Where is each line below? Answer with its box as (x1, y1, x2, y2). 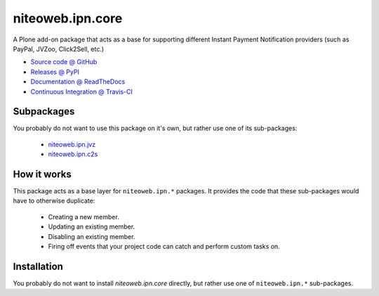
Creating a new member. (48, 212, 119, 221)
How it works (13, 169, 72, 180)
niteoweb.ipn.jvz (48, 140, 96, 148)
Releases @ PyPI (30, 67, 80, 76)
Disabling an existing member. (48, 232, 135, 240)
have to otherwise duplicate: (13, 197, 95, 205)
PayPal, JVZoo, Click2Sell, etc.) (13, 44, 105, 53)
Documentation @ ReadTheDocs (30, 77, 126, 86)
